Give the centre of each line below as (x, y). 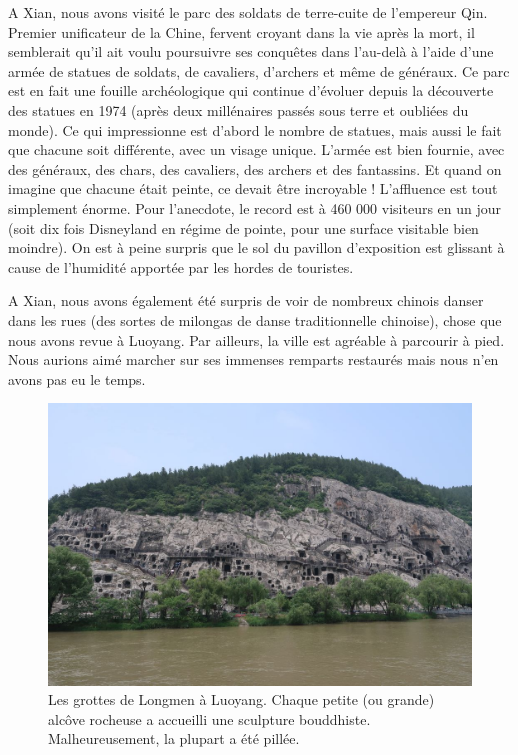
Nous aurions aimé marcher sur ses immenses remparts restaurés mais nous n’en (253, 359)
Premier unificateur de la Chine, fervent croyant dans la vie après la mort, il (241, 31)
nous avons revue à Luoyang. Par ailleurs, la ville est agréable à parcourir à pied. (256, 339)
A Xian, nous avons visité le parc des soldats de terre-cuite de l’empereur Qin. (248, 12)
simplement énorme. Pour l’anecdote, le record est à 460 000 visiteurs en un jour (255, 207)
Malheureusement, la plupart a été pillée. (174, 738)
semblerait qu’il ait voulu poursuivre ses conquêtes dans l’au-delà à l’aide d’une (251, 51)
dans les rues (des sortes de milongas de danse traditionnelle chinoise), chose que (255, 319)
